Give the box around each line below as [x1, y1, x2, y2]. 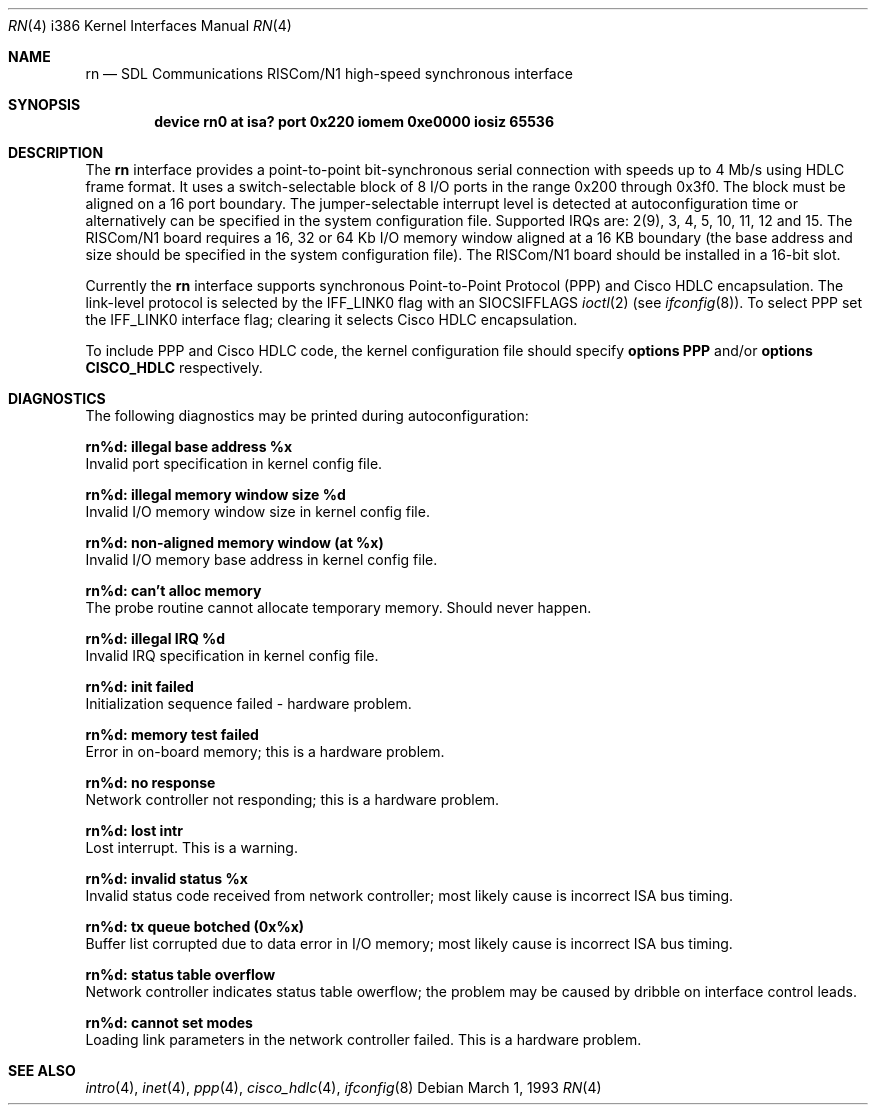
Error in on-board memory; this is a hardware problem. [85, 743, 445, 760]
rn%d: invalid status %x [85, 870, 248, 887]
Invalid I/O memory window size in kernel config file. [85, 503, 430, 520]
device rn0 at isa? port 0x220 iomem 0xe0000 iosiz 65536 [154, 113, 554, 130]
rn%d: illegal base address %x [85, 438, 293, 455]
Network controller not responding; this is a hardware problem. [85, 791, 500, 808]
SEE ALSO [8, 1062, 76, 1079]
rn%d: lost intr [85, 822, 183, 839]
